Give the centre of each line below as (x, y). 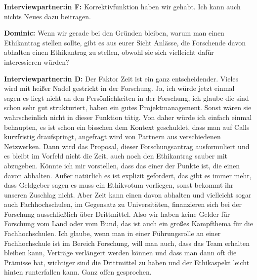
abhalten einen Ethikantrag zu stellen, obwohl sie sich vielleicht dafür (109, 52)
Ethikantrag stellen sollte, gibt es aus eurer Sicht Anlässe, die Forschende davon (125, 42)
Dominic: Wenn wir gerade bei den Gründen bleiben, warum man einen (114, 33)
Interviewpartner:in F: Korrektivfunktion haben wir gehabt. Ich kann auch (122, 6)
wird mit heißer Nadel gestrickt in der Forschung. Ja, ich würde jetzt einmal (119, 88)
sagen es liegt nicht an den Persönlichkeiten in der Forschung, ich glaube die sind (127, 98)
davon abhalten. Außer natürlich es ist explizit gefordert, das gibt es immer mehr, (128, 175)
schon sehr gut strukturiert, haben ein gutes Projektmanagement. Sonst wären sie (128, 107)
